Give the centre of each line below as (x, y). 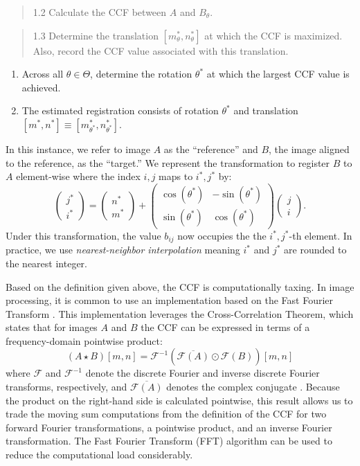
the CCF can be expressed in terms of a (225, 327)
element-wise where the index (78, 176)
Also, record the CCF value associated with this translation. (161, 50)
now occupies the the (222, 235)
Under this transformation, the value (83, 235)
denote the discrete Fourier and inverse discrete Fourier (202, 373)
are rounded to (315, 250)
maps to (176, 176)
